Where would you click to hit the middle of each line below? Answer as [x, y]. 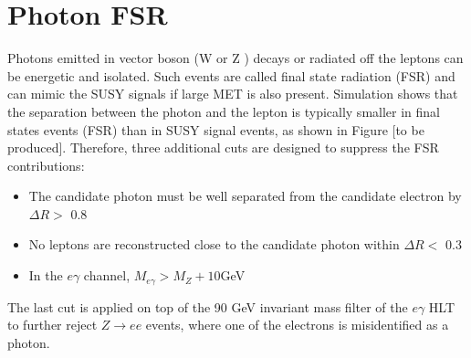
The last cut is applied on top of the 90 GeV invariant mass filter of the [208, 306]
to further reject [52, 325]
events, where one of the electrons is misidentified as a [297, 325]
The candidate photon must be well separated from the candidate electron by [245, 196]
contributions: [46, 165]
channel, [107, 275]
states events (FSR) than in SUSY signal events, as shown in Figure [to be [216, 129]
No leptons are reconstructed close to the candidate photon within [214, 244]
